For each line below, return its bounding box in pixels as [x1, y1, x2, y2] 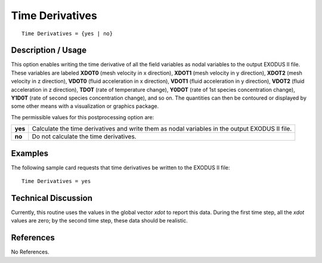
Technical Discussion [11, 193, 92, 203]
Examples [11, 148, 49, 158]
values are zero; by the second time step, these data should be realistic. [11, 217, 188, 224]
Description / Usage [11, 45, 86, 55]
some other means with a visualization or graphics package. [11, 103, 159, 110]
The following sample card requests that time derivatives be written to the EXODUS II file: [11, 164, 230, 171]
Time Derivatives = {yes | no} [21, 30, 113, 37]
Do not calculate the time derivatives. [32, 132, 137, 141]
